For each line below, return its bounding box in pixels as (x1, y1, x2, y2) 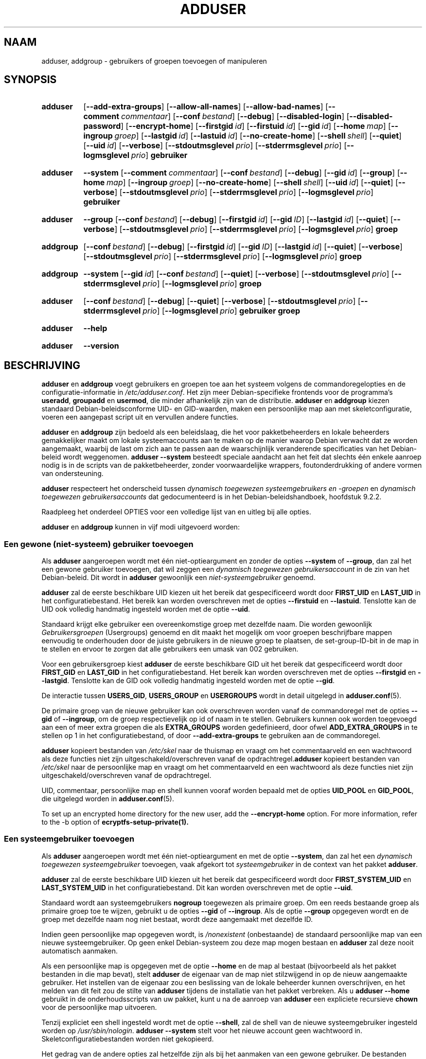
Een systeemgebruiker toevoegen (4, 834, 135, 844)
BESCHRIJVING (4, 359, 80, 371)
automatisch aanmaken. (41, 946, 118, 955)
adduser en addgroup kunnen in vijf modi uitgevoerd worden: (41, 523, 240, 531)
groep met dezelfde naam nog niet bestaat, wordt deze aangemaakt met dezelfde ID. (41, 915, 313, 923)
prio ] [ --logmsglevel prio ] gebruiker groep (142, 306, 301, 316)
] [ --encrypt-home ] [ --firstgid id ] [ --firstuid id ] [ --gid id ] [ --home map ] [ (121, 121, 391, 131)
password (83, 121, 121, 131)
